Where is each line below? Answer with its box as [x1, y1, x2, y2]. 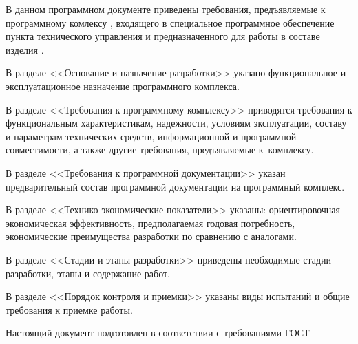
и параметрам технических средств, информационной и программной [6, 129, 297, 143]
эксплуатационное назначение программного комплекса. [6, 78, 240, 93]
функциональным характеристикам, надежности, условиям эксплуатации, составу [6, 116, 347, 130]
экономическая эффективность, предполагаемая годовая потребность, [6, 215, 295, 230]
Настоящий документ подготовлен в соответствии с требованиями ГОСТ [6, 325, 310, 340]
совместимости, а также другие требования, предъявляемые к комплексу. [6, 142, 314, 157]
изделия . [6, 42, 44, 56]
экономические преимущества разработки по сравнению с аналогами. [6, 229, 297, 244]
